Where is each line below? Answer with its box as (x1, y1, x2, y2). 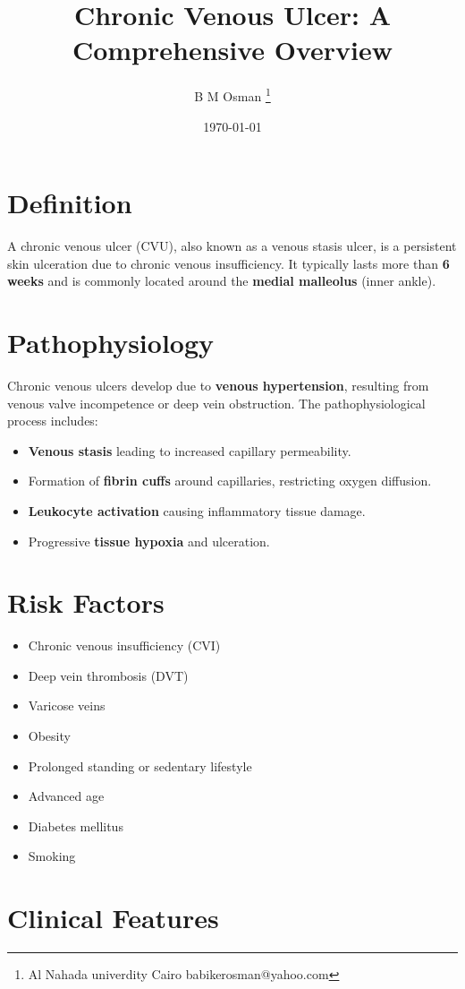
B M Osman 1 (194, 84, 271, 105)
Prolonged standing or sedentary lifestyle (28, 756, 252, 775)
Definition (7, 185, 132, 221)
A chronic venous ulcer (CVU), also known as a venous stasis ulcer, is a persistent (7, 236, 457, 255)
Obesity (28, 727, 71, 745)
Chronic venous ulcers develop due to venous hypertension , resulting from (7, 376, 429, 394)
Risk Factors (7, 584, 165, 621)
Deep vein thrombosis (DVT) (28, 666, 189, 684)
